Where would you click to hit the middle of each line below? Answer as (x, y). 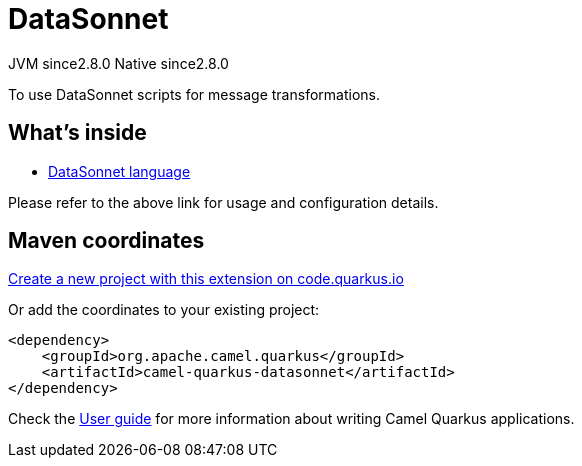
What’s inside (77, 133)
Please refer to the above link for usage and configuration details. (223, 202)
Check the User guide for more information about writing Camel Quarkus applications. (291, 419)
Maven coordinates (106, 241)
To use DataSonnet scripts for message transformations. (194, 94)
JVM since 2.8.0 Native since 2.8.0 (118, 63)
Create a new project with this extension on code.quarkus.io (206, 279)
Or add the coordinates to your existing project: (164, 310)
